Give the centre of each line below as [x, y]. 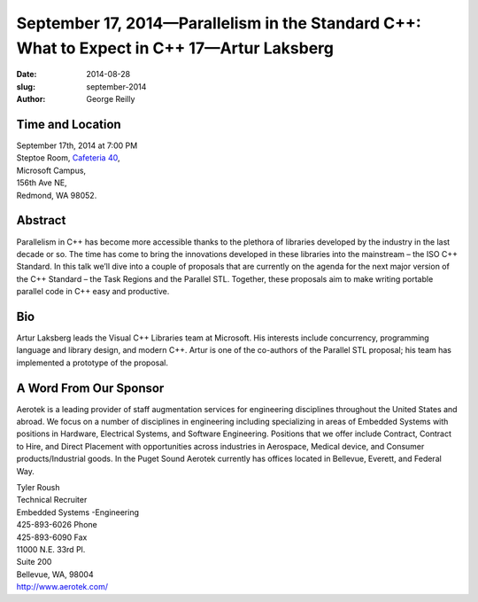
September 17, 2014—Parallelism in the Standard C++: [219, 23]
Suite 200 [34, 562]
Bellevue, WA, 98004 [55, 574]
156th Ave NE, [42, 183]
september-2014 [116, 86]
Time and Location [69, 124]
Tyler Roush [39, 487]
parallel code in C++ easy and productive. [93, 292]
